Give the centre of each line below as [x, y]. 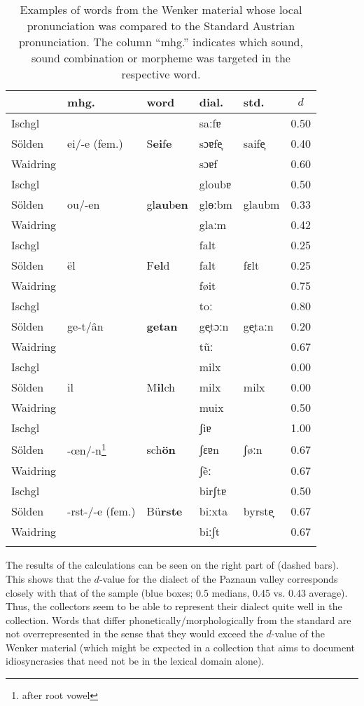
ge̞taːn [258, 326]
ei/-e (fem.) [95, 143]
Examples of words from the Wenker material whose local [161, 9]
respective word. [161, 74]
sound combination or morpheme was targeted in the [161, 58]
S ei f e [159, 143]
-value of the [298, 634]
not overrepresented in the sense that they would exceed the [134, 634]
